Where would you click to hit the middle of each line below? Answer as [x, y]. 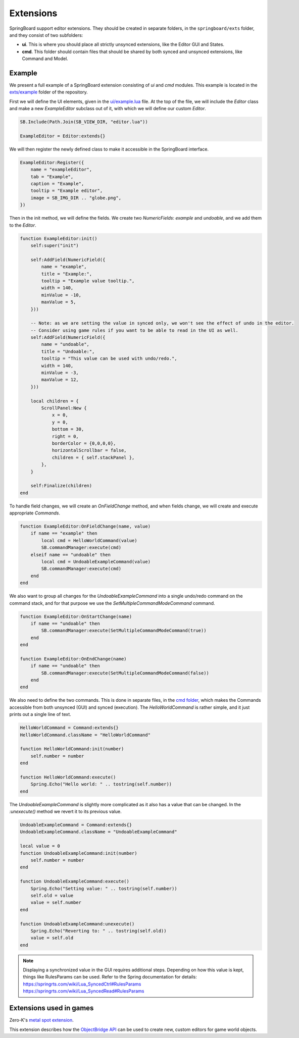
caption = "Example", [57, 184]
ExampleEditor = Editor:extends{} [63, 136]
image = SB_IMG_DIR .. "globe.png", [76, 198]
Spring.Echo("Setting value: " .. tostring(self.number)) [104, 888]
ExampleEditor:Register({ [52, 162]
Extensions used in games [52, 1008]
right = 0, [65, 436]
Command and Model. [45, 59]
